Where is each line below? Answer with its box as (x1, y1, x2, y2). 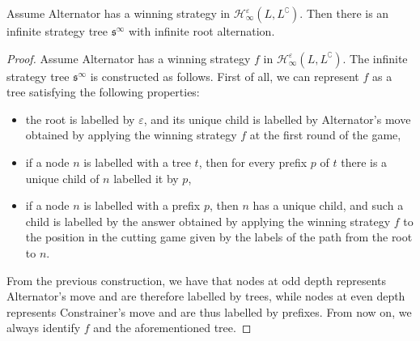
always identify (6, 319, 81, 336)
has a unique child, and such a (252, 197, 404, 214)
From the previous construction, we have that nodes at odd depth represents (6, 271, 386, 288)
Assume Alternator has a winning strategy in (6, 5, 231, 21)
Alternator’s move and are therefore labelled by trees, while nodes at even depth (6, 288, 405, 305)
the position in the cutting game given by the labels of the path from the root (25, 228, 413, 245)
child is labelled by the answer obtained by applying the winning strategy (25, 212, 391, 229)
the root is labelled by (25, 110, 135, 127)
